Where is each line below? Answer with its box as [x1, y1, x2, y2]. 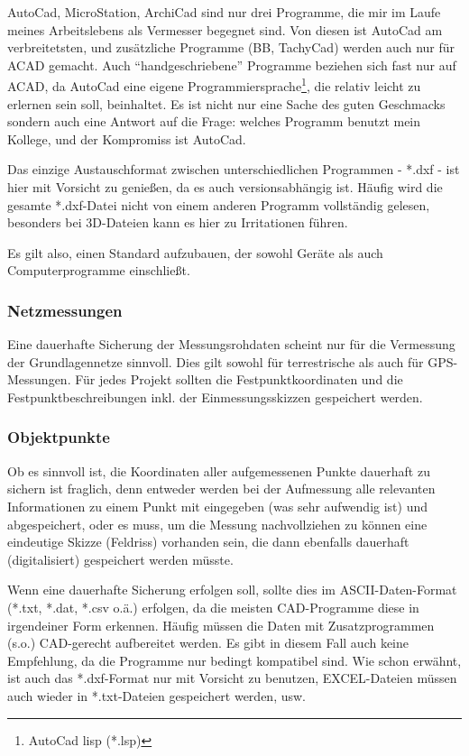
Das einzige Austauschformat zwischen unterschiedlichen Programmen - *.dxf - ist [7, 160, 460, 179]
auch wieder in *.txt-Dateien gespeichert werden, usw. [7, 686, 307, 705]
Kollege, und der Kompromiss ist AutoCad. [7, 129, 246, 148]
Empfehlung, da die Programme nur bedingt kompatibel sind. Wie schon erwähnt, [7, 650, 462, 669]
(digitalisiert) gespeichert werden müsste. [7, 549, 234, 568]
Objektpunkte [7, 426, 110, 448]
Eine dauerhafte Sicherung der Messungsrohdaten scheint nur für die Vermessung [7, 335, 455, 354]
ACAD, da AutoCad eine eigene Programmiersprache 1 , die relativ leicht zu [7, 74, 421, 96]
